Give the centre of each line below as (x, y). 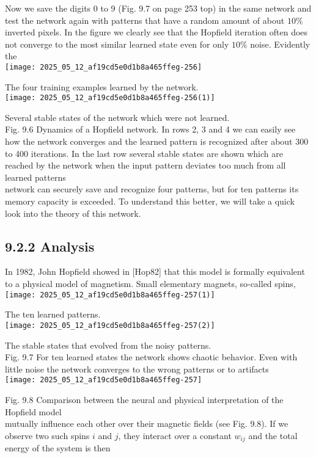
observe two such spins (47, 435)
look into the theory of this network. (73, 213)
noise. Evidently (280, 44)
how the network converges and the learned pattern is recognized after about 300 (157, 141)
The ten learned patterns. (53, 314)
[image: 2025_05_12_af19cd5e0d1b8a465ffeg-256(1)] (110, 98)
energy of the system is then (58, 448)
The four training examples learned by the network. (102, 86)
